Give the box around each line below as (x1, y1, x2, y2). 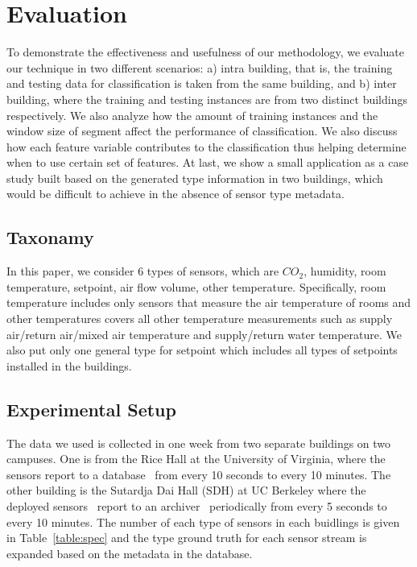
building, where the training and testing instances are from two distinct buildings (6, 90, 407, 107)
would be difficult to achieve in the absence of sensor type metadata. (6, 185, 345, 202)
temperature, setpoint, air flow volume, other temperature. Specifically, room (6, 278, 386, 295)
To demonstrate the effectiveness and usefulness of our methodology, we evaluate (6, 43, 404, 60)
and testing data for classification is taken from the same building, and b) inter (6, 75, 397, 92)
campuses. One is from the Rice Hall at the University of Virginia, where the (6, 450, 386, 467)
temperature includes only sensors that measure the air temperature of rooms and (6, 294, 411, 311)
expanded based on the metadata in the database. (6, 544, 253, 561)
